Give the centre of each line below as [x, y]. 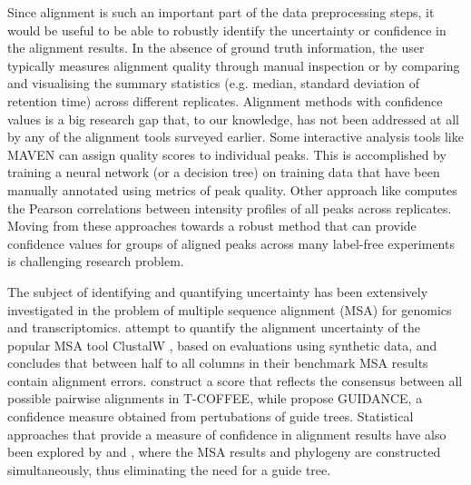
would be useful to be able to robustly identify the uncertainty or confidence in [227, 30]
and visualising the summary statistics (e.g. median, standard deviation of [214, 83]
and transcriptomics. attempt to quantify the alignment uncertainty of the [214, 327]
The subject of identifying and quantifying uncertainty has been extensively [218, 291]
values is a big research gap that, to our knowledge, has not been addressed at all [233, 119]
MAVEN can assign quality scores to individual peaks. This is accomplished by [227, 154]
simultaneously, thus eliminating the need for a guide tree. [169, 469]
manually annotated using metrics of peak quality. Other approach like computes [232, 189]
